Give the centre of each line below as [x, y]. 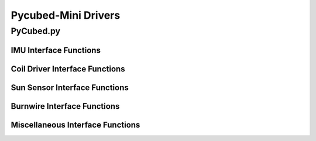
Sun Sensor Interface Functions [70, 87]
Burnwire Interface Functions [65, 106]
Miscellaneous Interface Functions [75, 125]
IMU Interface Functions [56, 50]
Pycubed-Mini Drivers [66, 15]
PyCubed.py [36, 31]
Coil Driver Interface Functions [68, 69]
